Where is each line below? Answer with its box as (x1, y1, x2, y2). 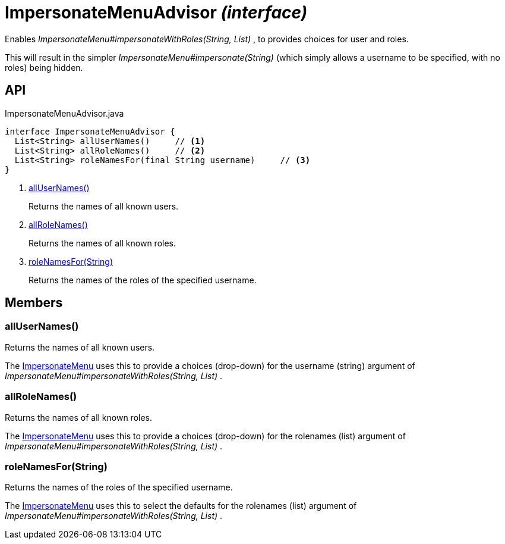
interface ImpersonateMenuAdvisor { (5, 126, 175, 136)
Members (5, 295, 63, 311)
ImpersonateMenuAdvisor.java (5, 108, 124, 118)
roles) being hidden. (5, 62, 83, 73)
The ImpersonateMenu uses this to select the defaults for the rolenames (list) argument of (5, 501, 357, 511)
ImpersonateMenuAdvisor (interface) (5, 2, 308, 23)
